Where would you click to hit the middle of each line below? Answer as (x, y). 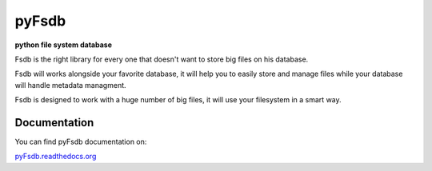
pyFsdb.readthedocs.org (56, 157)
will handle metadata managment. (71, 85)
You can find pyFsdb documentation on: (81, 142)
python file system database (63, 45)
